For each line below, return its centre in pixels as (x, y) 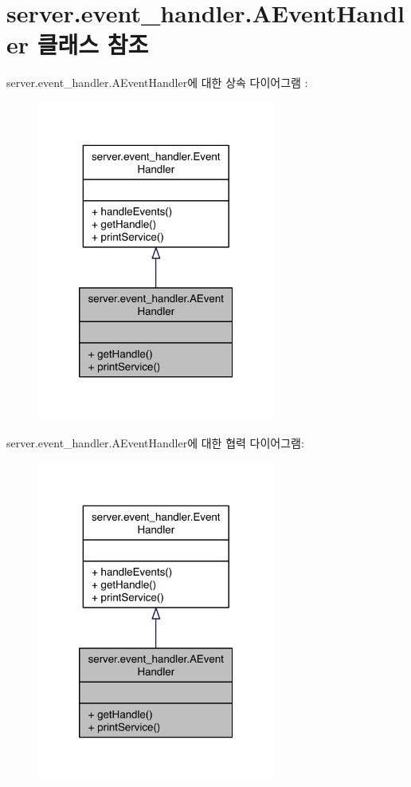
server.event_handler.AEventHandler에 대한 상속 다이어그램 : (157, 83)
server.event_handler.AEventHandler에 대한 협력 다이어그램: (155, 443)
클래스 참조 (93, 44)
